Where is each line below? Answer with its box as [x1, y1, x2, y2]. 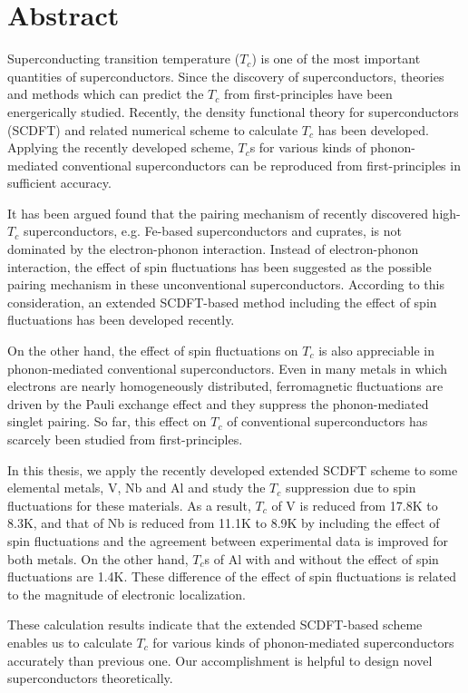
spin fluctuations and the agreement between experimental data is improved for [7, 531, 449, 550]
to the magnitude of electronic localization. [7, 584, 246, 603]
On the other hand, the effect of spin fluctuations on [7, 341, 298, 360]
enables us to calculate [7, 632, 132, 651]
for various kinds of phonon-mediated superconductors [152, 632, 454, 651]
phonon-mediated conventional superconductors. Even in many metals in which [7, 358, 448, 377]
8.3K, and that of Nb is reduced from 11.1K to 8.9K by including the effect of [7, 513, 440, 532]
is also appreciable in [318, 341, 434, 360]
